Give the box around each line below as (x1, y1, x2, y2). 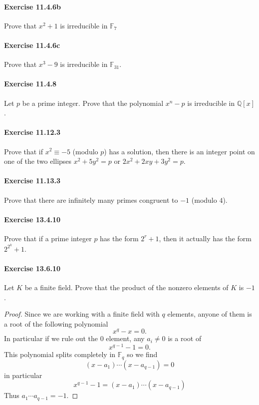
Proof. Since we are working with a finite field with (4, 309, 160, 319)
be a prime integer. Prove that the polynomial (22, 97, 164, 108)
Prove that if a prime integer (4, 233, 92, 243)
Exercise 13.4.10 (4, 214, 60, 224)
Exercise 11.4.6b (4, 1, 61, 11)
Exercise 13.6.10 (4, 263, 60, 273)
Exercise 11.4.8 (4, 78, 56, 89)
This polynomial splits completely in (4, 349, 116, 360)
